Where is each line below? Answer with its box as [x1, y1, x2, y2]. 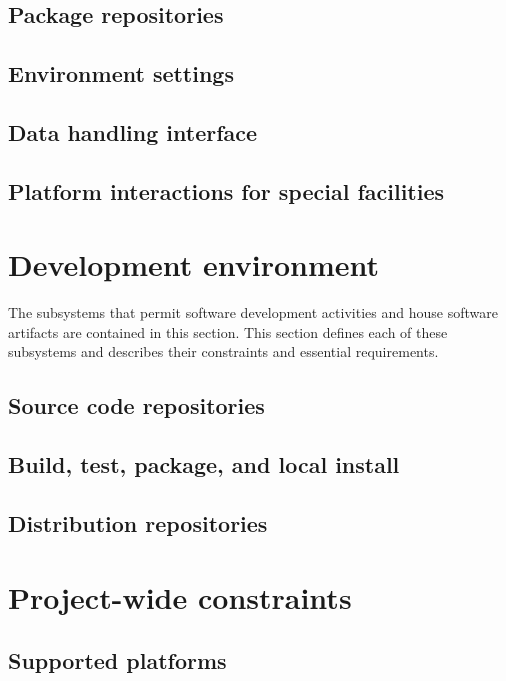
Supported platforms [8, 645, 227, 676]
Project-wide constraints [8, 576, 352, 617]
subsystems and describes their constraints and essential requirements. [8, 341, 439, 362]
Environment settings [8, 58, 234, 89]
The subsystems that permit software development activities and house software [8, 302, 498, 323]
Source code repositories [8, 390, 265, 421]
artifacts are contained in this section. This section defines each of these [8, 321, 448, 342]
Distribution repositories [8, 507, 268, 538]
